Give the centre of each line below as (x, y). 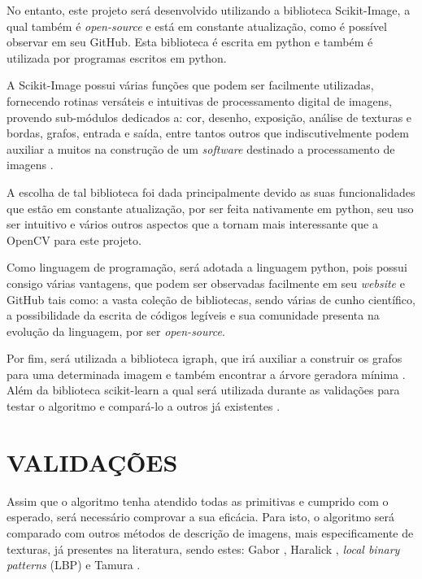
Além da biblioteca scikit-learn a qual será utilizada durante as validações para (203, 390)
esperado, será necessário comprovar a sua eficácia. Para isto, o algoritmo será (200, 517)
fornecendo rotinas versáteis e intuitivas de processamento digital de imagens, (199, 100)
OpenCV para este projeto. (74, 239)
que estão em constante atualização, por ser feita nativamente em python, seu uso (210, 208)
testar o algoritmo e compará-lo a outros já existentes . (144, 406)
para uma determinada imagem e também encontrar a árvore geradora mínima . (206, 374)
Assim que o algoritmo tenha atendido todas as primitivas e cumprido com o (198, 501)
